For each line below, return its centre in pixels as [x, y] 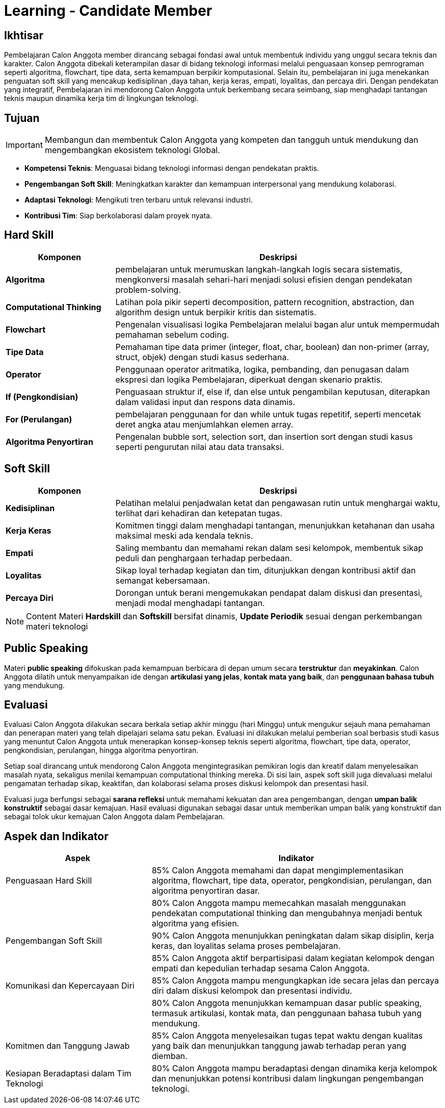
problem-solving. [148, 289]
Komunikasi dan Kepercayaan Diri [70, 986]
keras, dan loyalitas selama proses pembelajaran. [246, 946]
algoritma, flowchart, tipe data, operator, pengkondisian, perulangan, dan [292, 881]
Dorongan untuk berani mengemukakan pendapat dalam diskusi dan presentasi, [269, 593]
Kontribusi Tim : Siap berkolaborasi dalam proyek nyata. [118, 216]
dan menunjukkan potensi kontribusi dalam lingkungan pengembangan [287, 1079]
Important [24, 145]
